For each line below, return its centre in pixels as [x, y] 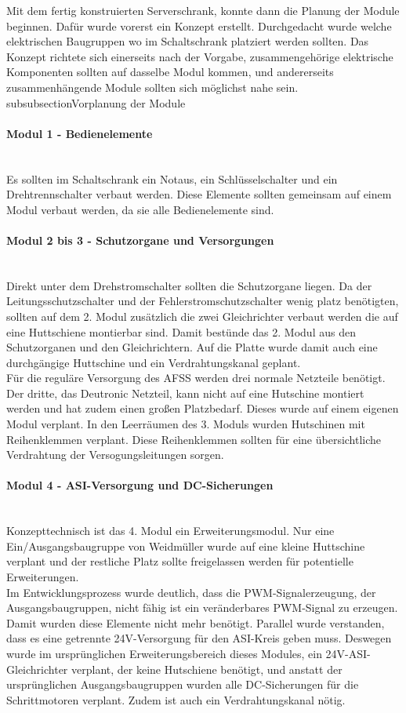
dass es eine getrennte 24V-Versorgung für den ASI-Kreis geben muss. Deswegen [199, 638]
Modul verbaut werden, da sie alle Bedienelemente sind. [140, 209]
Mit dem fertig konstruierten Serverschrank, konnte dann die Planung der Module [203, 10]
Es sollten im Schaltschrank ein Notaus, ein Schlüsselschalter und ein [172, 178]
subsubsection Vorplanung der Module [96, 102]
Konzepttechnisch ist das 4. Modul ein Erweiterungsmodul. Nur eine [170, 531]
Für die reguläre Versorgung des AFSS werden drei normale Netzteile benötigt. [196, 378]
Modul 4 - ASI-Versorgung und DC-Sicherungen [140, 485]
